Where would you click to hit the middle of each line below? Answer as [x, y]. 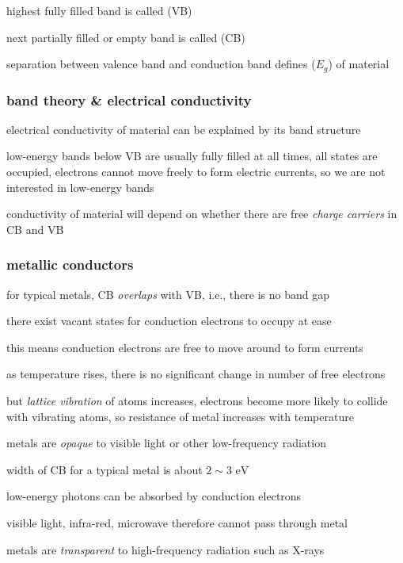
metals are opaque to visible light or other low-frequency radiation [166, 443]
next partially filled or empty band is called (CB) [126, 37]
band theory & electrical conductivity [129, 100]
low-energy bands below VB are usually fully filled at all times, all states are [192, 156]
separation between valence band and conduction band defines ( [161, 64]
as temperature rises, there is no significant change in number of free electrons [196, 374]
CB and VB [35, 229]
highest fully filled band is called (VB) [99, 10]
